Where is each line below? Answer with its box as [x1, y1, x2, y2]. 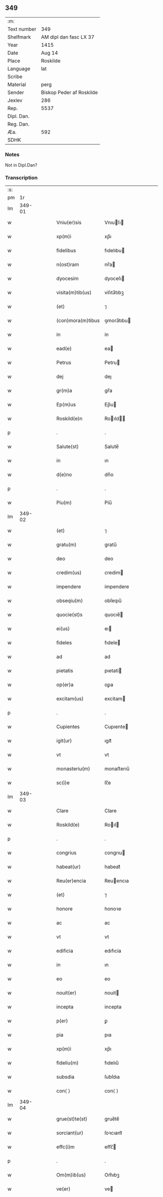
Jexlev [7, 97, 23, 104]
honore [56, 906, 73, 912]
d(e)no [56, 471, 72, 478]
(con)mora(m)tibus [56, 317, 100, 324]
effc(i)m [56, 1143, 75, 1150]
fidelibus [56, 247, 76, 254]
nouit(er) [56, 989, 77, 996]
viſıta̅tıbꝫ [104, 289, 124, 296]
